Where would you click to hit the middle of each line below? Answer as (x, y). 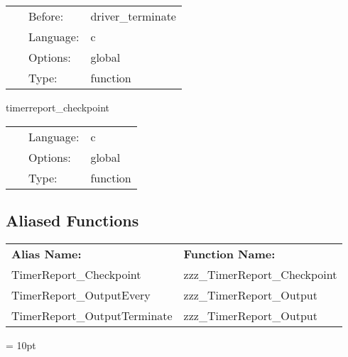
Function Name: (229, 253)
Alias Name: (47, 253)
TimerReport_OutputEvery (81, 295)
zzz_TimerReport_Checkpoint (260, 274)
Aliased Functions (72, 220)
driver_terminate (133, 16)
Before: (46, 16)
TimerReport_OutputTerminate (92, 315)
